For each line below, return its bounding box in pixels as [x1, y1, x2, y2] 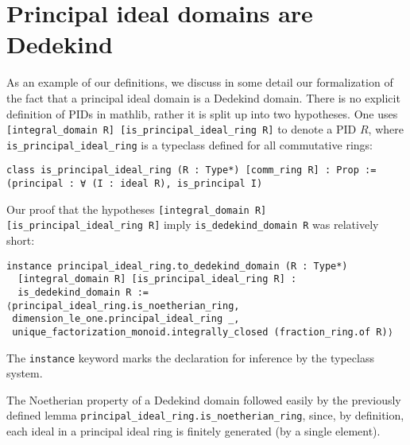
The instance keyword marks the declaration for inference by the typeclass [6, 349, 374, 366]
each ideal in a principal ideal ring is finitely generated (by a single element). [6, 423, 381, 439]
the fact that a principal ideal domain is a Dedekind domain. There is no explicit [6, 89, 400, 106]
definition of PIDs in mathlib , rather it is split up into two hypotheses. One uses [6, 105, 398, 122]
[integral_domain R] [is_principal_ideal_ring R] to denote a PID [6, 121, 357, 137]
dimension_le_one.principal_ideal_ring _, [12, 313, 240, 325]
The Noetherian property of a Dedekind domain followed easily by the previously [6, 391, 401, 408]
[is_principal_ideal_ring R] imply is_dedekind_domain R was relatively [6, 216, 379, 233]
